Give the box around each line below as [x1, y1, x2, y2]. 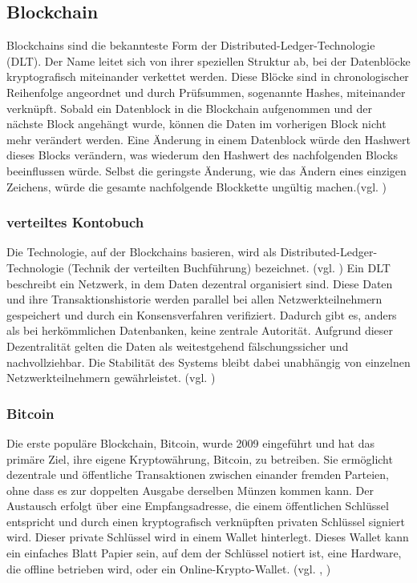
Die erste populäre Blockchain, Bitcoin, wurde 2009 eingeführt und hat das [6, 434, 375, 451]
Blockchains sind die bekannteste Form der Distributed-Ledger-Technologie [6, 37, 375, 54]
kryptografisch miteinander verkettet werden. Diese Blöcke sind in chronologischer [6, 68, 409, 85]
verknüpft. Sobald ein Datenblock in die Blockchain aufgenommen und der [6, 99, 372, 116]
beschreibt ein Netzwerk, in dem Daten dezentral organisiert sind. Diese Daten [6, 275, 393, 291]
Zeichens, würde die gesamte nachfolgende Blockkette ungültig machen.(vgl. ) [6, 178, 387, 195]
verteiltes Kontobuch [6, 212, 144, 232]
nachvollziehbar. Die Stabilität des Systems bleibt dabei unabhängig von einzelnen [6, 353, 411, 370]
